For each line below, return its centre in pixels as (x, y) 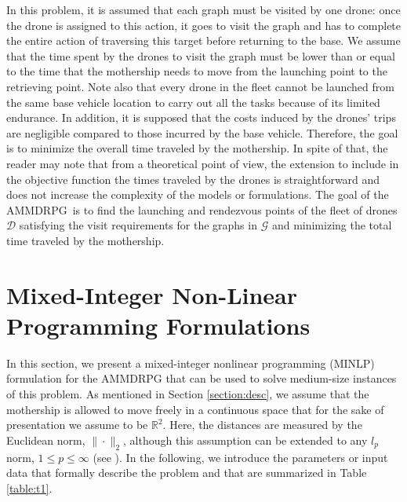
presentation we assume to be (77, 425)
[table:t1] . (29, 487)
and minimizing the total (332, 225)
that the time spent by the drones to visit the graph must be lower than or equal (201, 55)
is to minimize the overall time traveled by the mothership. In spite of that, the (197, 148)
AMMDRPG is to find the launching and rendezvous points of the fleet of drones (202, 209)
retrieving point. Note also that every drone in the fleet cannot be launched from (200, 86)
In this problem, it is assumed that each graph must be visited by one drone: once (203, 9)
